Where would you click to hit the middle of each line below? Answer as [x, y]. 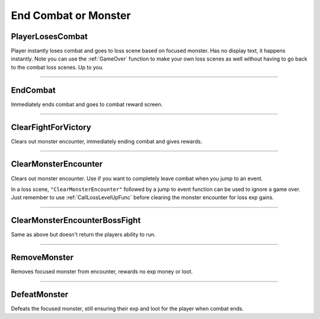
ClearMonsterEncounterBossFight [76, 220]
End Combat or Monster [71, 15]
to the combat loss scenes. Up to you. [57, 67]
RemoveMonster [42, 258]
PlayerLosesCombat [49, 36]
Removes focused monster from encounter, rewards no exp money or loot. [102, 272]
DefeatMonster [40, 294]
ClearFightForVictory [51, 127]
